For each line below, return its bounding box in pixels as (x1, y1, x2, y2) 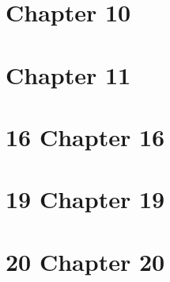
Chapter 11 (6, 58, 131, 91)
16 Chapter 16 (6, 120, 165, 153)
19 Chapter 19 (6, 183, 165, 215)
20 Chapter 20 (6, 245, 165, 277)
